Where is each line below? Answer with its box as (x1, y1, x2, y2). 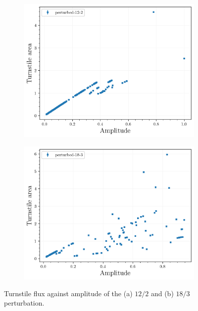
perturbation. (4, 298, 45, 308)
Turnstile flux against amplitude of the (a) (4, 288, 133, 298)
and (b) (150, 288, 174, 298)
